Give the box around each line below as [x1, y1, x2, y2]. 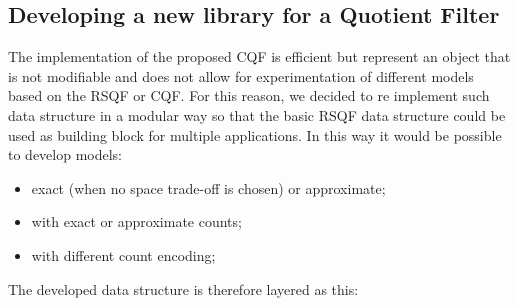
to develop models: [8, 144, 123, 165]
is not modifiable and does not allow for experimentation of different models [8, 65, 474, 86]
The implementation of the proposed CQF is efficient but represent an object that [8, 46, 511, 67]
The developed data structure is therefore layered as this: [8, 278, 359, 299]
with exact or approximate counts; [31, 211, 242, 232]
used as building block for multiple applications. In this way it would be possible [8, 124, 502, 145]
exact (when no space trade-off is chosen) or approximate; [31, 177, 386, 198]
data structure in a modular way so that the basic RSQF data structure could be [8, 104, 506, 125]
